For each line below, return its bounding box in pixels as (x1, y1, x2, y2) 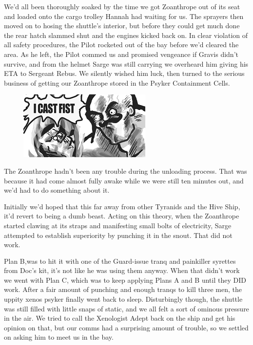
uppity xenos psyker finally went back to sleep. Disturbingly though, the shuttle (4, 294, 243, 304)
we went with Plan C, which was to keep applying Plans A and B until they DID (4, 274, 246, 285)
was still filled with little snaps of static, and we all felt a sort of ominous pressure (4, 303, 249, 313)
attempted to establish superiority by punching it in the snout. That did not (4, 230, 233, 240)
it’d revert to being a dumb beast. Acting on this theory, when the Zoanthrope (4, 211, 239, 221)
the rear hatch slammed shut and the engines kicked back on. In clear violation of (4, 30, 248, 40)
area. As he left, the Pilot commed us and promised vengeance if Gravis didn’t (4, 49, 238, 59)
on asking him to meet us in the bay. (4, 332, 114, 342)
